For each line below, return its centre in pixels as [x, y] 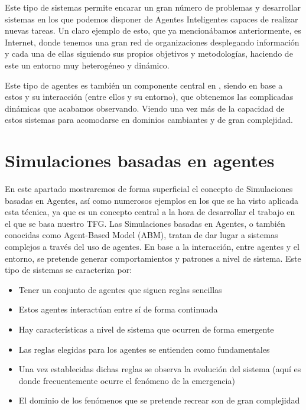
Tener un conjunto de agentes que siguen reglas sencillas [120, 289]
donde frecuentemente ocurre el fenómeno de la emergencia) [127, 380]
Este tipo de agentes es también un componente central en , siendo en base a [144, 85]
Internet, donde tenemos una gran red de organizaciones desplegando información [152, 42]
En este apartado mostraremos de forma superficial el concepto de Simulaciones [149, 189]
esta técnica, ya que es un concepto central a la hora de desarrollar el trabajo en [150, 212]
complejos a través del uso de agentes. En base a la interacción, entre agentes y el [152, 247]
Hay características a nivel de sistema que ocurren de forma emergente [146, 329]
